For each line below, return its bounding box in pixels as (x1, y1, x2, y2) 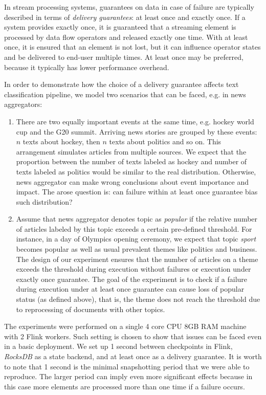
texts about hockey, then (23, 136, 100, 147)
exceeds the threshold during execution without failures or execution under (16, 264, 251, 274)
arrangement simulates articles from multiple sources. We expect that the (16, 146, 247, 157)
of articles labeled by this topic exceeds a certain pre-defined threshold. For (16, 223, 252, 234)
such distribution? (16, 196, 73, 207)
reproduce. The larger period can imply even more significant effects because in (4, 371, 253, 382)
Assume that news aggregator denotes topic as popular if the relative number (16, 213, 258, 224)
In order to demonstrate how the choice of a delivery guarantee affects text (4, 79, 239, 90)
